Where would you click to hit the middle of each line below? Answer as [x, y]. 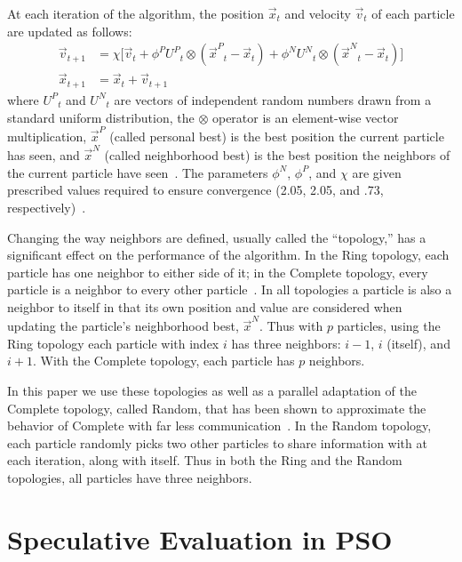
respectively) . [47, 207]
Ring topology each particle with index [113, 343]
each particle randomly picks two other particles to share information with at [217, 442]
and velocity [318, 13]
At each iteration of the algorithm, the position [136, 13]
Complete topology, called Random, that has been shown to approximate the [217, 408]
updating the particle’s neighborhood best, [123, 326]
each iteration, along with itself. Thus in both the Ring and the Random [205, 460]
